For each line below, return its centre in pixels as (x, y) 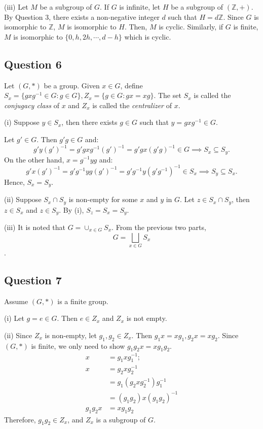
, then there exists (89, 122)
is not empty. (147, 318)
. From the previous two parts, (159, 227)
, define (131, 85)
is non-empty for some (103, 199)
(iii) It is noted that (35, 227)
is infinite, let (140, 7)
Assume (16, 301)
